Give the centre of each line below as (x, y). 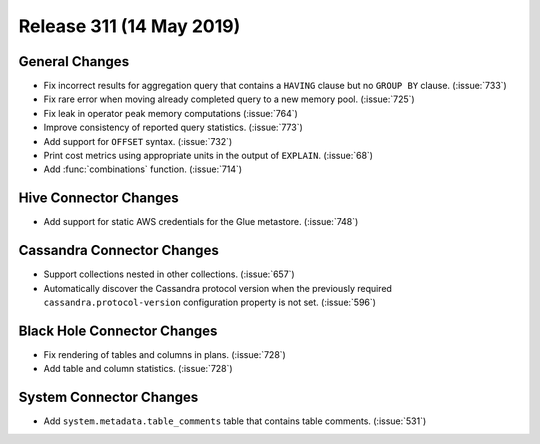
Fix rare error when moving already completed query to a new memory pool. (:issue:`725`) (229, 99)
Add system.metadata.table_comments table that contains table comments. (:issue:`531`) (235, 421)
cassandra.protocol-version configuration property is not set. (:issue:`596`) (210, 302)
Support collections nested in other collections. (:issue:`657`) (169, 274)
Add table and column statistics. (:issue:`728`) (138, 369)
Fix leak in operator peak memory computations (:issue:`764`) (171, 113)
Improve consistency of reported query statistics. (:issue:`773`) (173, 127)
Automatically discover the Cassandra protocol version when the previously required (217, 288)
